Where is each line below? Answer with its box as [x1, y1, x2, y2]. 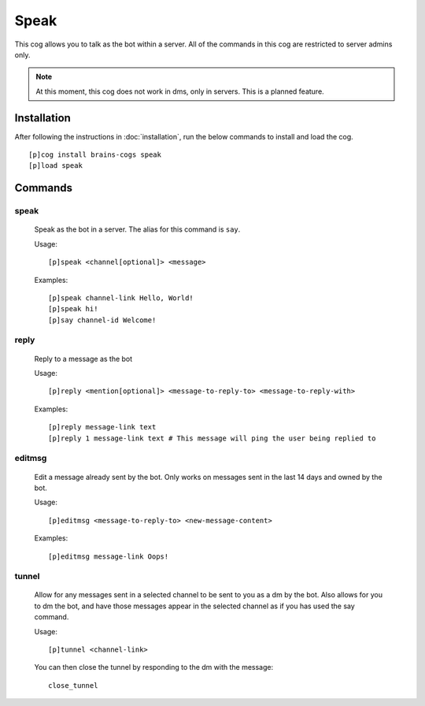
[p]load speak [28, 162, 83, 170]
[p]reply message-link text [48, 422, 157, 432]
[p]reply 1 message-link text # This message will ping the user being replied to [48, 433, 376, 443]
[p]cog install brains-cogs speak [28, 150, 161, 159]
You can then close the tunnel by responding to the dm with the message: [34, 663, 274, 672]
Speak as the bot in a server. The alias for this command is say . [34, 225, 241, 234]
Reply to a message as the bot [34, 354, 133, 363]
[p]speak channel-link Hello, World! [48, 293, 194, 303]
